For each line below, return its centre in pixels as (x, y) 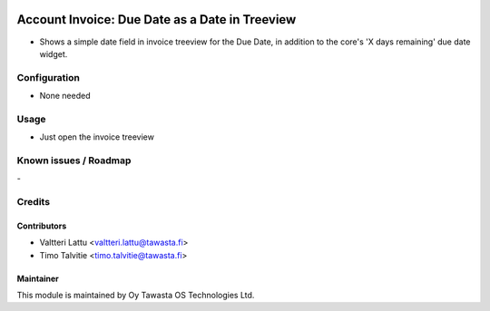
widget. (54, 53)
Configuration (49, 77)
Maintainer (38, 278)
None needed (65, 96)
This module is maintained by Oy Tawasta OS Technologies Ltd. (136, 296)
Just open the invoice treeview (97, 137)
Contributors (42, 226)
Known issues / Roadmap (74, 160)
